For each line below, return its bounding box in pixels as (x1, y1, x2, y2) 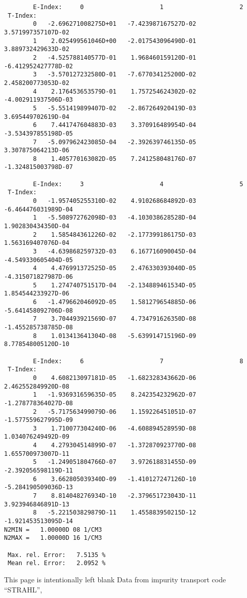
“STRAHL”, (4, 584, 43, 594)
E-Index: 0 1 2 (33, 4, 243, 11)
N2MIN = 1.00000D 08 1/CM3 (4, 526, 102, 533)
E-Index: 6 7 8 (33, 357, 243, 365)
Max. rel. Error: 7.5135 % (8, 551, 106, 559)
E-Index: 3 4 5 (33, 180, 243, 188)
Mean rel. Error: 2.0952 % (8, 560, 106, 567)
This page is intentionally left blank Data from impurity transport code (4, 574, 226, 584)
